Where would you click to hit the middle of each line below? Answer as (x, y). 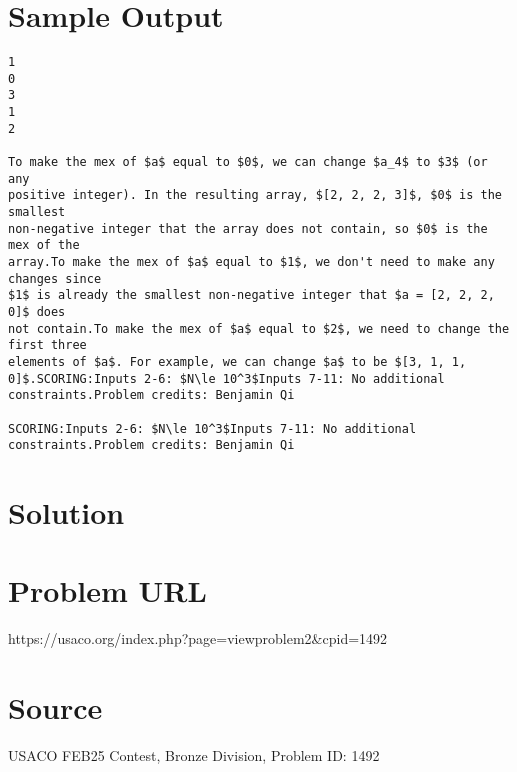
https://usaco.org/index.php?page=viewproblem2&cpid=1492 (198, 638)
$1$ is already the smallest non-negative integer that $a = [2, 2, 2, (251, 295)
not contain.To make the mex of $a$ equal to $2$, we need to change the (259, 328)
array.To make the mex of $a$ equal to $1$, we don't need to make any (251, 262)
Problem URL (107, 590)
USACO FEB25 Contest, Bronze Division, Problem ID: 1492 (194, 755)
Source (55, 707)
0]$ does (37, 311)
